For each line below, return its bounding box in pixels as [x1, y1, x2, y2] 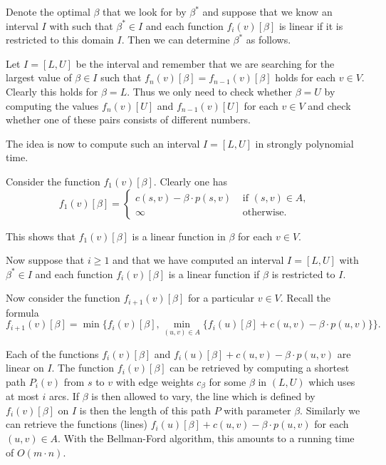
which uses [308, 374, 355, 389]
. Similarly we [300, 402, 360, 417]
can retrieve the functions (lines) [6, 417, 147, 431]
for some [209, 374, 246, 389]
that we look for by [103, 4, 187, 19]
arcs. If [48, 389, 80, 404]
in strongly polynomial [255, 136, 354, 150]
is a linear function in [132, 228, 226, 243]
